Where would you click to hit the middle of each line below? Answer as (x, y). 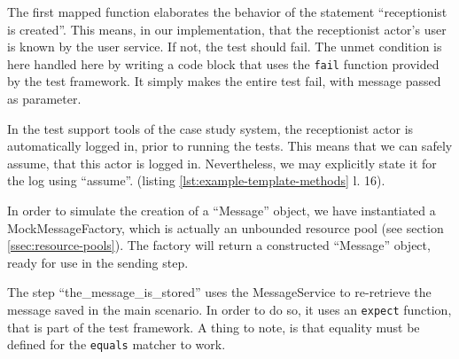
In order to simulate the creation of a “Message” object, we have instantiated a (222, 210)
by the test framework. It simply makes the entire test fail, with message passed (224, 81)
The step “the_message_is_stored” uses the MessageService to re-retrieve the (219, 292)
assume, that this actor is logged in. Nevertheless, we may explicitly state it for (222, 163)
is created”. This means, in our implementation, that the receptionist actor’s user (227, 29)
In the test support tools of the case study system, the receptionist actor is (210, 128)
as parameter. (44, 99)
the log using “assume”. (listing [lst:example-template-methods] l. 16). (196, 180)
